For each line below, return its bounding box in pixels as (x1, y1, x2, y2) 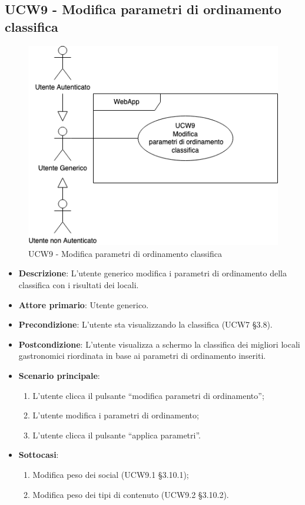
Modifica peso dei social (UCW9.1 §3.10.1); (32, 468, 189, 480)
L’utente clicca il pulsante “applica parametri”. (32, 428, 201, 441)
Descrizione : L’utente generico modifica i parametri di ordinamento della (18, 267, 287, 279)
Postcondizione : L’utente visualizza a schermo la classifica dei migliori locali (18, 338, 300, 350)
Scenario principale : (18, 369, 100, 381)
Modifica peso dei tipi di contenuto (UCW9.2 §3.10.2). (32, 488, 229, 500)
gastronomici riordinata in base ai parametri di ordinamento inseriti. (18, 349, 266, 362)
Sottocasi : (18, 448, 59, 461)
